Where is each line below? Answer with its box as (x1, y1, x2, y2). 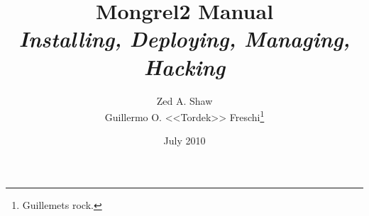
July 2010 (163, 133, 206, 148)
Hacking (143, 52, 226, 81)
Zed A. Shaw (156, 93, 213, 108)
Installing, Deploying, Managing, (18, 24, 351, 54)
